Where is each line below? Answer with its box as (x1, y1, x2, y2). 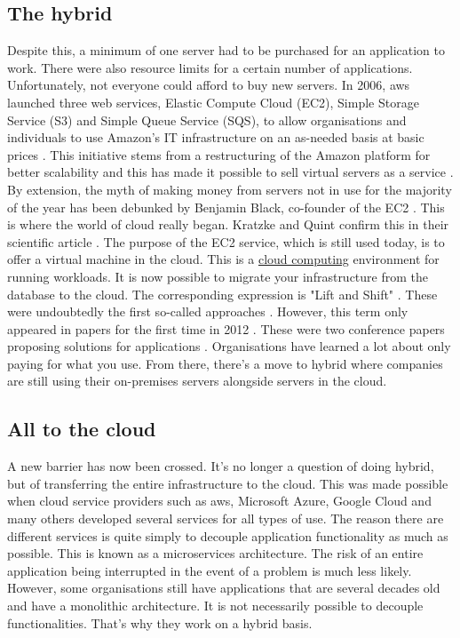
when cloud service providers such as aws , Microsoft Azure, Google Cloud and (7, 491, 432, 510)
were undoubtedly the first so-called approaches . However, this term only (7, 302, 408, 321)
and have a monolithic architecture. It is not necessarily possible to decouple (7, 596, 424, 615)
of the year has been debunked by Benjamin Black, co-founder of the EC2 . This (7, 197, 445, 216)
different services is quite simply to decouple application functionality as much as (7, 526, 448, 545)
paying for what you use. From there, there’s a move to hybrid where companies (7, 354, 443, 372)
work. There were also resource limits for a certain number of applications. (7, 58, 413, 76)
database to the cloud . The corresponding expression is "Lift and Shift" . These (7, 284, 438, 303)
